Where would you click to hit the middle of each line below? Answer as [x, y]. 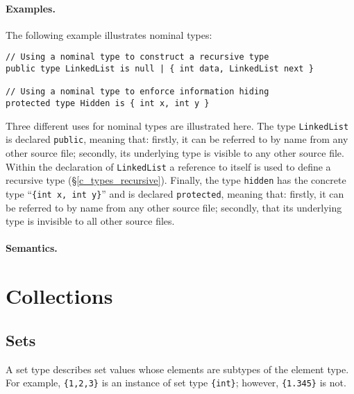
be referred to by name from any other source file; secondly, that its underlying [174, 207]
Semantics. [32, 248]
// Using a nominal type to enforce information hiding [137, 92]
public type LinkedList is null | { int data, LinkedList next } [160, 69]
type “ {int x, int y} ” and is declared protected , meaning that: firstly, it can [175, 193]
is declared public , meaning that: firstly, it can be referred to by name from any [177, 139]
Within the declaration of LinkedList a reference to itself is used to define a [168, 166]
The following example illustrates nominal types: [109, 34]
